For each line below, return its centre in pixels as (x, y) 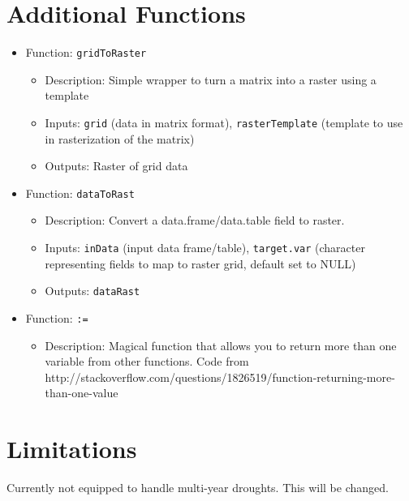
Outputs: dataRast (93, 291)
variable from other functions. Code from (147, 361)
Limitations (72, 449)
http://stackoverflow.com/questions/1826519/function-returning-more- (220, 377)
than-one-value (82, 393)
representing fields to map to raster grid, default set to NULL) (200, 263)
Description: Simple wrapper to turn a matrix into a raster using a (211, 79)
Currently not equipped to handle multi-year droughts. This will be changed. (198, 488)
